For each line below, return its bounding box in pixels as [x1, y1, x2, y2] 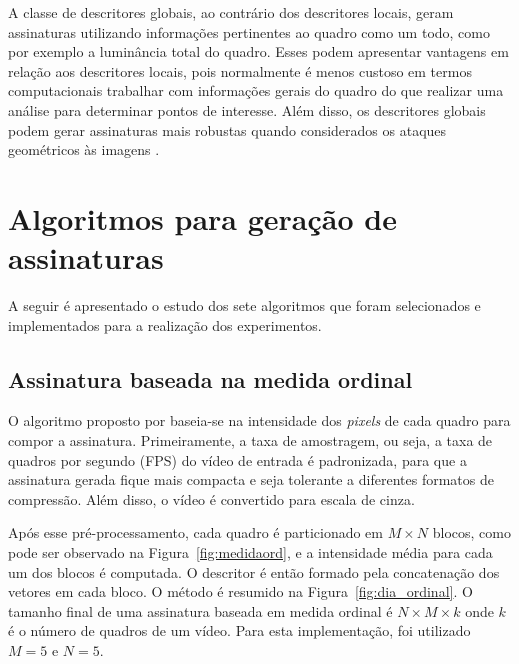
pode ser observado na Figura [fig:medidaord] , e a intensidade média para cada [8, 542, 493, 563]
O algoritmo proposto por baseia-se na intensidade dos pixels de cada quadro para [8, 410, 511, 431]
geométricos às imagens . [8, 139, 160, 160]
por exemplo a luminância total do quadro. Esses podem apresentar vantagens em [8, 41, 509, 62]
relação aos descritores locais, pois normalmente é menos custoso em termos [8, 60, 472, 81]
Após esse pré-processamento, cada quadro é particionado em [8, 522, 384, 543]
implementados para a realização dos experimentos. [8, 314, 322, 335]
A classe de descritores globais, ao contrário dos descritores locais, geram [8, 2, 454, 22]
